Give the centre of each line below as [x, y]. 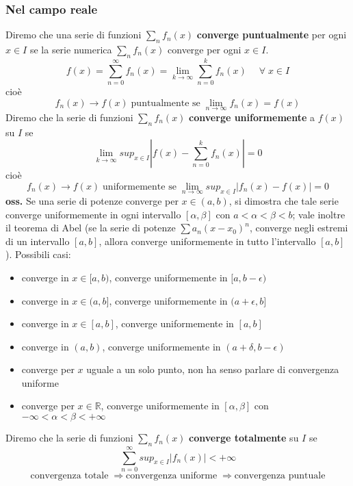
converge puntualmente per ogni [272, 35]
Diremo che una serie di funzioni [74, 35]
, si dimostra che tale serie [284, 200]
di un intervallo [38, 241]
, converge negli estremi [299, 228]
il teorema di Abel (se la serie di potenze [91, 228]
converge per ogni [205, 50]
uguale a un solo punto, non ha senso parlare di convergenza [213, 369]
